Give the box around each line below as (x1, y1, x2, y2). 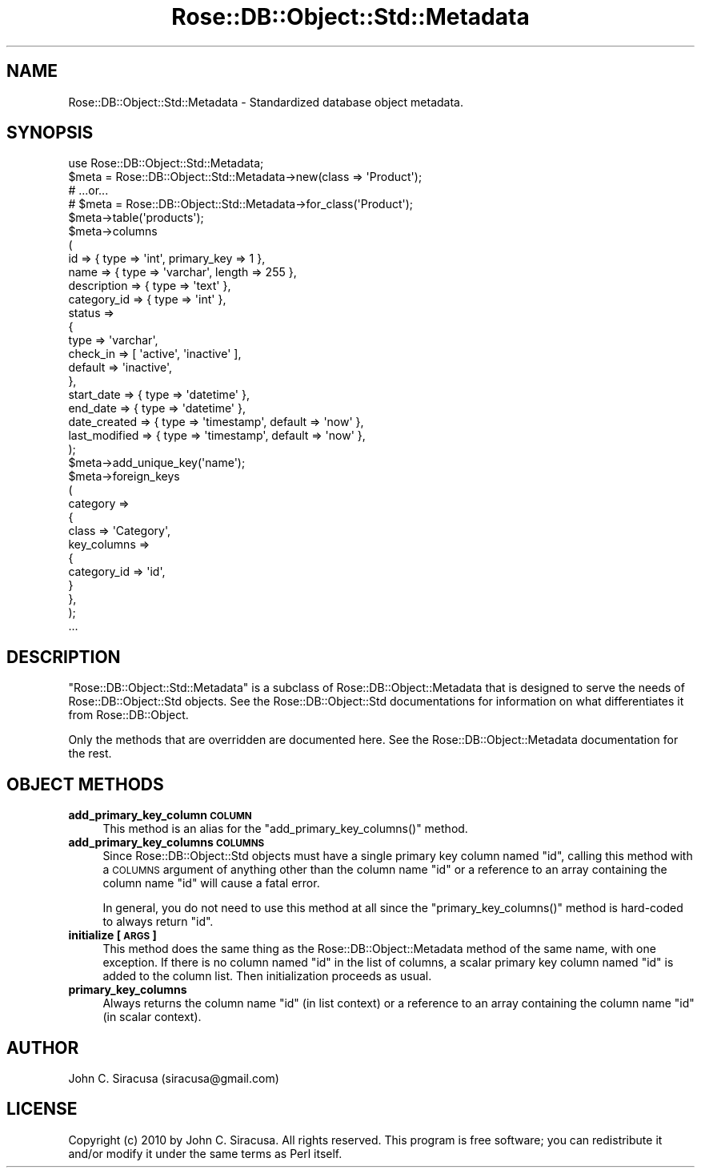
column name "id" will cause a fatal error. (102, 876, 320, 891)
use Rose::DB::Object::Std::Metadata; (68, 156, 264, 171)
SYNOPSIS (6, 123, 94, 143)
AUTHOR (6, 1037, 79, 1058)
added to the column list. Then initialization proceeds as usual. (102, 969, 432, 983)
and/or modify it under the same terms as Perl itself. (68, 1146, 342, 1160)
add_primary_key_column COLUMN (68, 808, 252, 822)
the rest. (68, 746, 112, 761)
